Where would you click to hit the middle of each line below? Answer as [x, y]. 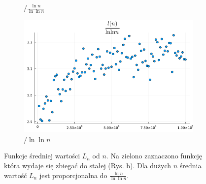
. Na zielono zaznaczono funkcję [154, 156]
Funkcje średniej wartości [42, 156]
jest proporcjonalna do [73, 175]
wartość [16, 175]
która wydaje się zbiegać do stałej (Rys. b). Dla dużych [88, 165]
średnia [190, 165]
